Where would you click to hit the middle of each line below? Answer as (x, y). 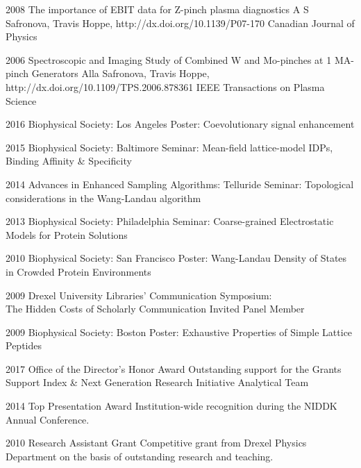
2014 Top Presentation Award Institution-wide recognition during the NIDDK (171, 406)
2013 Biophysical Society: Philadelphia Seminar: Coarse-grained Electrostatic (170, 221)
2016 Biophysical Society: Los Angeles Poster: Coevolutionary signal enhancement (180, 124)
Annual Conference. (48, 419)
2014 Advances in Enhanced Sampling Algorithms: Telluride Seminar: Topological (180, 184)
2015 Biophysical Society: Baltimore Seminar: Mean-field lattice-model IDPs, (169, 147)
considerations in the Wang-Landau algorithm (103, 198)
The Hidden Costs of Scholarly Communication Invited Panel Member (155, 309)
